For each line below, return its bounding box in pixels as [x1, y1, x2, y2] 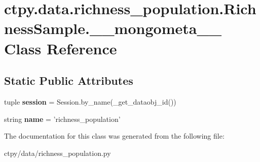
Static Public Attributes [4, 73, 133, 88]
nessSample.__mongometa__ [4, 18, 222, 39]
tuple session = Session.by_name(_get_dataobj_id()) [4, 96, 176, 107]
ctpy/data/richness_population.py [4, 147, 111, 158]
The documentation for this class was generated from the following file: [4, 131, 225, 141]
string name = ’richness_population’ [4, 113, 121, 124]
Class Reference [4, 38, 117, 58]
